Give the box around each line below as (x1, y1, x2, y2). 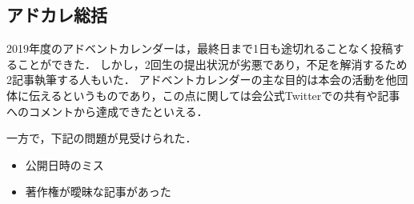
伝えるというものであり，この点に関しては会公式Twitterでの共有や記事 (28, 86, 400, 103)
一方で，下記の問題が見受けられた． (6, 130, 197, 146)
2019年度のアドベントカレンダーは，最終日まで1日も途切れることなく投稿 (6, 40, 393, 57)
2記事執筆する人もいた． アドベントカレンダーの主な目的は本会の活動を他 (6, 71, 397, 88)
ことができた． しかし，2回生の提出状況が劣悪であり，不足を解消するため (17, 55, 408, 72)
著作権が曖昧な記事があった (25, 183, 171, 200)
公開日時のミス (25, 156, 104, 173)
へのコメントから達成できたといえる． (6, 102, 208, 119)
